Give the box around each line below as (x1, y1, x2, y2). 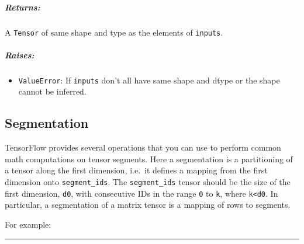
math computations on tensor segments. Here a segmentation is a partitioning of (5, 152, 293, 165)
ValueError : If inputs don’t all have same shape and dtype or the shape (18, 74, 280, 86)
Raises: (5, 48, 34, 61)
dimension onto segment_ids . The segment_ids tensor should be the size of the (5, 176, 291, 188)
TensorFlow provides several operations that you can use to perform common (5, 141, 281, 154)
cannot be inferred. (18, 85, 87, 97)
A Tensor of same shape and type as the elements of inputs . (5, 26, 223, 38)
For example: (5, 218, 51, 230)
